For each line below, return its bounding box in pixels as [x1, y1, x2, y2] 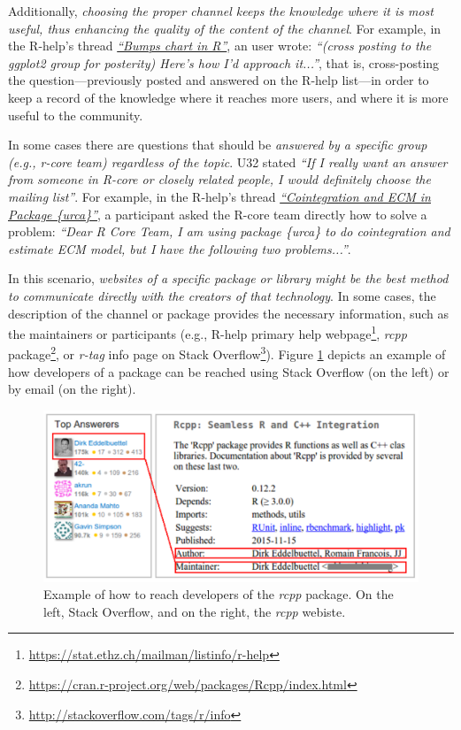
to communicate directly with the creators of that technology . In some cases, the [8, 286, 436, 304]
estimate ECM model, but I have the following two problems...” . [8, 239, 351, 257]
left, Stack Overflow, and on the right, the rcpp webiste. [43, 602, 346, 620]
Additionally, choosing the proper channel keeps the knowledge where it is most [8, 2, 434, 19]
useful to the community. [8, 105, 143, 124]
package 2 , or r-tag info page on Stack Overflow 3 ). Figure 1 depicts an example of [8, 342, 446, 363]
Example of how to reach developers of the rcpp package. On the [43, 585, 394, 603]
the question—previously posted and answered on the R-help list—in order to [8, 71, 429, 89]
